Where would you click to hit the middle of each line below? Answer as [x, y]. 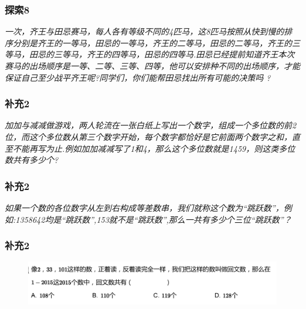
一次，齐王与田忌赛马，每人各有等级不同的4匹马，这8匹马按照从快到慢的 [144, 31]
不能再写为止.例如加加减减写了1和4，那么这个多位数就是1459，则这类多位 [154, 148]
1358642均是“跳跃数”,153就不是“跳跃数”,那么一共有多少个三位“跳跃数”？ [154, 219]
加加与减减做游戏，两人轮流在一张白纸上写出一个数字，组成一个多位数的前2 [151, 125]
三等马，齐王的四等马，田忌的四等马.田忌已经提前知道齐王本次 [174, 54]
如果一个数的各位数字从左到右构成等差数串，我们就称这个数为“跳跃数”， [144, 208]
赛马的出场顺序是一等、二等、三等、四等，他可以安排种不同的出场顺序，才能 [152, 66]
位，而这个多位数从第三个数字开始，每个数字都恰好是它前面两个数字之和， [148, 137]
